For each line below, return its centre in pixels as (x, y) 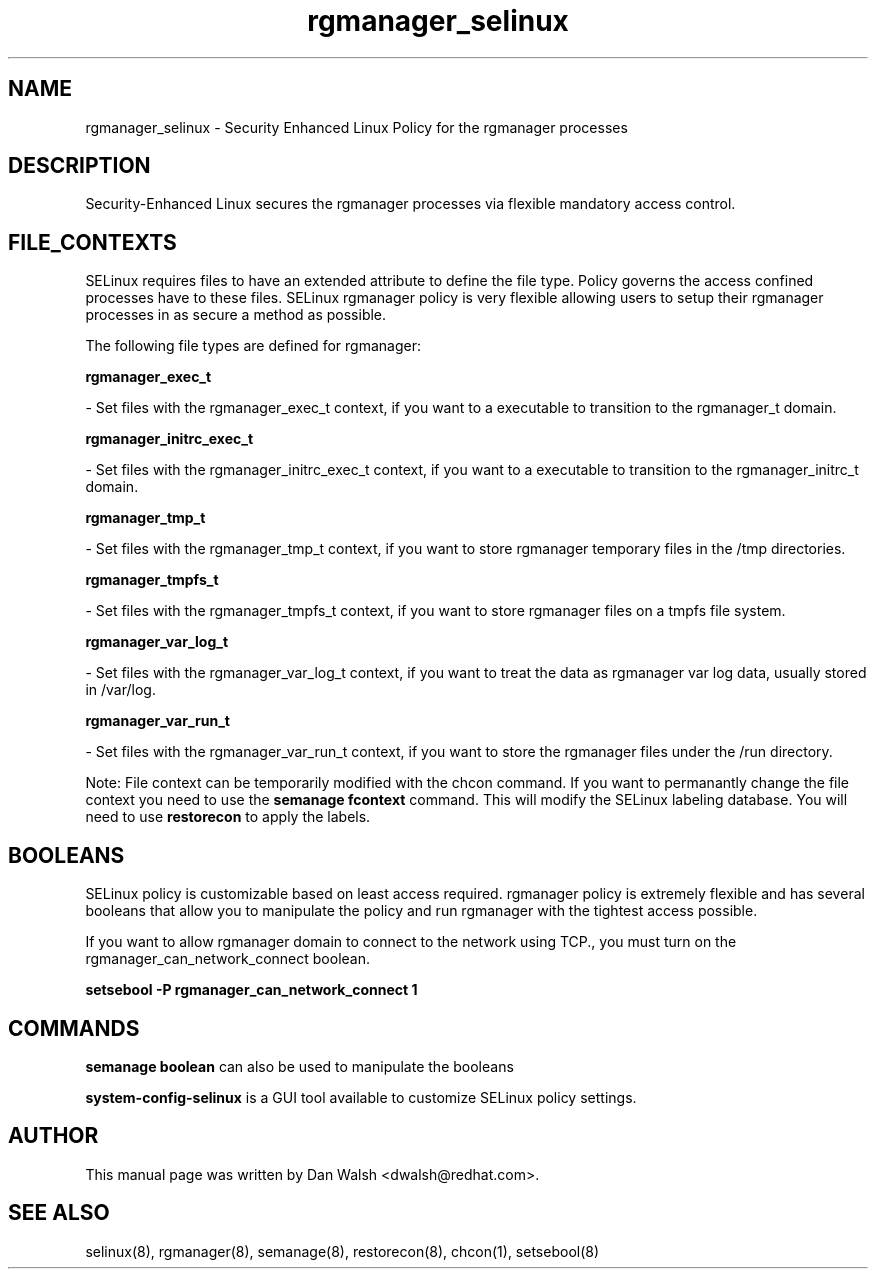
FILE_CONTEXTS (92, 242)
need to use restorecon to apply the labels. (228, 817)
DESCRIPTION (79, 166)
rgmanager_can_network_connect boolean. (228, 959)
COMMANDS (74, 1028)
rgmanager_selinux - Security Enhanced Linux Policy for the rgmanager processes (356, 127)
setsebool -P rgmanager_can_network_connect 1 (251, 990)
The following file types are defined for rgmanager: (253, 346)
